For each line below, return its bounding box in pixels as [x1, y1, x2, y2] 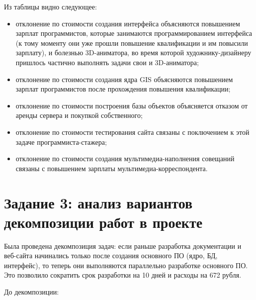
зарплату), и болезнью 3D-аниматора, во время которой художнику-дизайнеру [15, 47, 252, 58]
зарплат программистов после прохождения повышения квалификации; [15, 84, 231, 94]
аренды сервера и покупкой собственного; [15, 110, 143, 120]
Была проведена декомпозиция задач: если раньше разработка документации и [4, 240, 242, 251]
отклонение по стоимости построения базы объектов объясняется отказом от [15, 100, 248, 110]
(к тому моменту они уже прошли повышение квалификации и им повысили [15, 37, 248, 48]
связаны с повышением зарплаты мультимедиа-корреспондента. [15, 163, 208, 173]
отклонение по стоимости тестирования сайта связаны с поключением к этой [15, 126, 250, 137]
